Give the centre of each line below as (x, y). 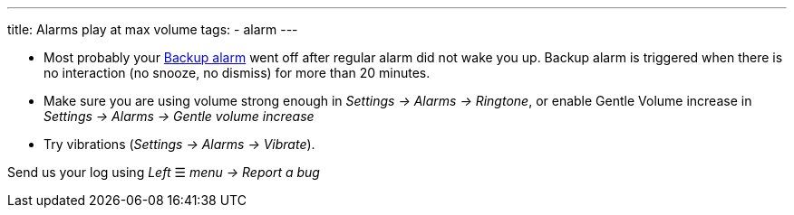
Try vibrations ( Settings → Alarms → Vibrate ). (179, 144)
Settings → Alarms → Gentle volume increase (179, 116)
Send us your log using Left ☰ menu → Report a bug (164, 172)
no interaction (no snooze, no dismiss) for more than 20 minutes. (237, 73)
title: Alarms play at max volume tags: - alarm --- (153, 29)
